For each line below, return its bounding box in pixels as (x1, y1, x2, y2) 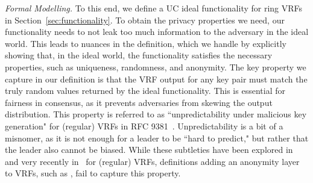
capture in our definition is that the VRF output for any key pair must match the (5, 72, 308, 85)
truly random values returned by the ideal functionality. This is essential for (5, 84, 285, 97)
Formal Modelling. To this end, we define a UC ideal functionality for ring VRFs (5, 2, 303, 14)
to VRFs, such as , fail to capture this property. (5, 167, 181, 179)
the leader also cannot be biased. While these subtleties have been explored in (5, 143, 293, 156)
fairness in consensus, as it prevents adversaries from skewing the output (5, 96, 273, 108)
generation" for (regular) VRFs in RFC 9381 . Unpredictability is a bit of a (5, 119, 283, 132)
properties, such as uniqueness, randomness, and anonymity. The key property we (5, 60, 306, 73)
